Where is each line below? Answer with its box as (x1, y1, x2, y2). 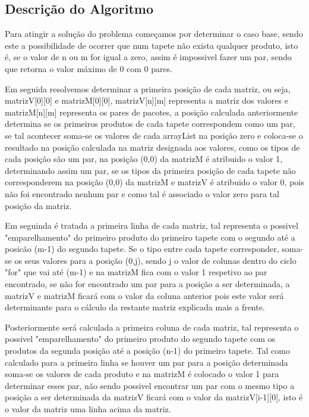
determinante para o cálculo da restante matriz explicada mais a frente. (5, 301, 265, 313)
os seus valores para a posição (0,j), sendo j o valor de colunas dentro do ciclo (14, 254, 297, 266)
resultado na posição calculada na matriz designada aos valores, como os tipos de (5, 141, 300, 153)
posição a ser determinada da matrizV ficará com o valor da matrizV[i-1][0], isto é (5, 391, 303, 403)
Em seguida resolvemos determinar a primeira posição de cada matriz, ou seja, (5, 82, 291, 95)
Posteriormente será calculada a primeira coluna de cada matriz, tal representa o (5, 320, 299, 333)
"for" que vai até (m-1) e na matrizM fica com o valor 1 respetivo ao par (5, 266, 267, 278)
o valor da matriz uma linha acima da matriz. (5, 403, 171, 415)
